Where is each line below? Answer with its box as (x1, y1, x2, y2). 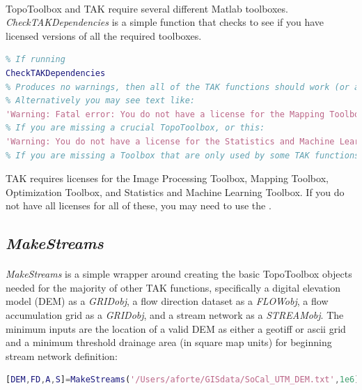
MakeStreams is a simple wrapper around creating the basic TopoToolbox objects (6, 267, 352, 281)
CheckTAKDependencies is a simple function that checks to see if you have (6, 15, 324, 29)
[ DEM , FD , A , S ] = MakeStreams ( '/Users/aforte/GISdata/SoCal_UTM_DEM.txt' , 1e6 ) (6, 375, 360, 385)
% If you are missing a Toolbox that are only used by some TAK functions (6, 150, 360, 160)
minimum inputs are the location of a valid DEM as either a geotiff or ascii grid (6, 321, 346, 336)
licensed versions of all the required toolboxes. (6, 28, 202, 43)
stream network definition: (6, 348, 118, 363)
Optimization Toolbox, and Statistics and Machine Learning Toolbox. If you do (6, 184, 345, 199)
